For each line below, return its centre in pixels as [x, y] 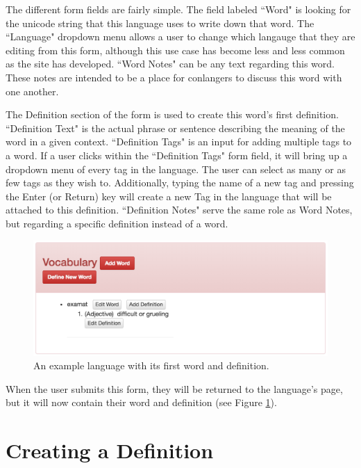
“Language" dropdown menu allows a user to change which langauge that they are [180, 37]
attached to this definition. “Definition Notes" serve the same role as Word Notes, [179, 210]
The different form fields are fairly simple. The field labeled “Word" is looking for [178, 9]
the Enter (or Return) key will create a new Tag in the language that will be [169, 196]
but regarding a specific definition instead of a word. [117, 223]
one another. [32, 91]
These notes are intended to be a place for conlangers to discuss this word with [174, 77]
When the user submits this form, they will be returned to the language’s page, [174, 388]
